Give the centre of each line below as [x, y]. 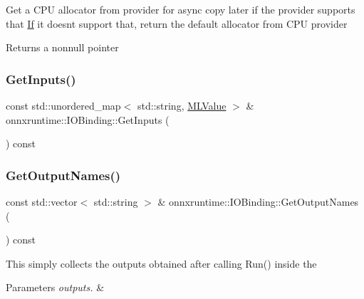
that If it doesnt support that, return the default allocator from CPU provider [177, 23]
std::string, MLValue [182, 105]
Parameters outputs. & [55, 287]
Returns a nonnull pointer [62, 47]
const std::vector [42, 201]
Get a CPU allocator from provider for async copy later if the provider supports [181, 9]
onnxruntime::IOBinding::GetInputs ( [88, 119]
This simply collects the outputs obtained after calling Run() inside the [161, 263]
